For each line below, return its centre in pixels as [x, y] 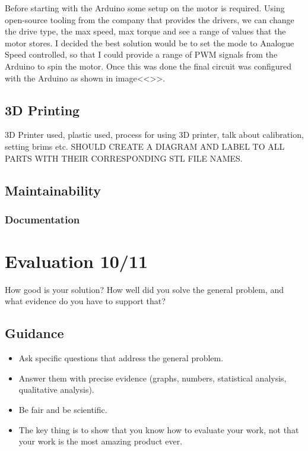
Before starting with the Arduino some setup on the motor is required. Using [145, 8]
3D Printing [42, 110]
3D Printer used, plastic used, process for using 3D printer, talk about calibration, [154, 135]
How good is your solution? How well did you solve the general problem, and [145, 289]
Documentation [42, 219]
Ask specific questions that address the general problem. [121, 358]
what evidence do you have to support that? [85, 301]
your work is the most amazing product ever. [101, 441]
